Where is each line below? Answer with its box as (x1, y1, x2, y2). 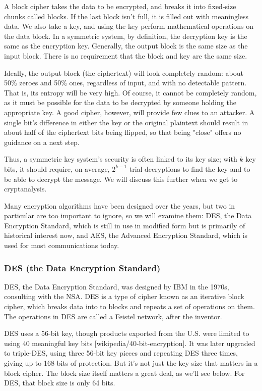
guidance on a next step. (4, 136, 80, 147)
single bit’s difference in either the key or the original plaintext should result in (4, 117, 248, 127)
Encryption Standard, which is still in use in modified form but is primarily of (4, 220, 245, 230)
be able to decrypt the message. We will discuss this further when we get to (4, 173, 238, 184)
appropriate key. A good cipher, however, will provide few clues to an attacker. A (4, 107, 255, 117)
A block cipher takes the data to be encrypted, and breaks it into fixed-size (4, 1, 236, 11)
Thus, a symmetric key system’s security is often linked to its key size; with (4, 154, 237, 164)
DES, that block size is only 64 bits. (4, 377, 115, 388)
